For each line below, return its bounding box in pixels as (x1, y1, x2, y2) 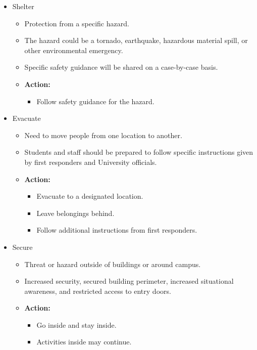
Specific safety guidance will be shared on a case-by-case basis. (24, 62, 218, 72)
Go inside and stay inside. (36, 319, 117, 330)
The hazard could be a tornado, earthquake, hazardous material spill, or (24, 35, 248, 46)
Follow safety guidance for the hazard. (36, 96, 155, 106)
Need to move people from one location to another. (24, 129, 182, 140)
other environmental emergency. (24, 45, 123, 55)
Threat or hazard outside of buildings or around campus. (24, 258, 201, 269)
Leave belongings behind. (36, 207, 115, 218)
